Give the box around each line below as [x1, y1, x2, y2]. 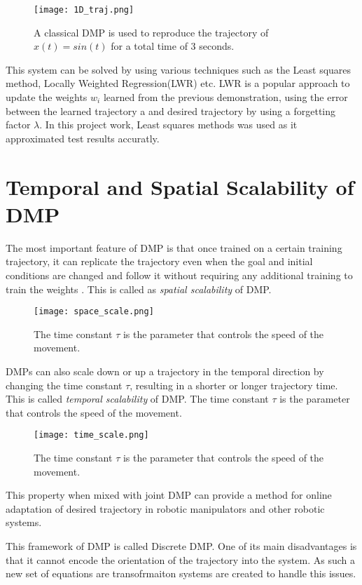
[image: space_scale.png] [34, 307, 154, 317]
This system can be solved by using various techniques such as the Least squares [6, 62, 351, 76]
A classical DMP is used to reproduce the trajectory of [34, 25, 269, 39]
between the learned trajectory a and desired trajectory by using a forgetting [6, 103, 336, 118]
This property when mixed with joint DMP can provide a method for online [6, 487, 332, 502]
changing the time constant [6, 377, 123, 392]
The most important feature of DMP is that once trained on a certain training [6, 240, 342, 255]
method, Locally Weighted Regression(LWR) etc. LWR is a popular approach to [6, 76, 350, 90]
